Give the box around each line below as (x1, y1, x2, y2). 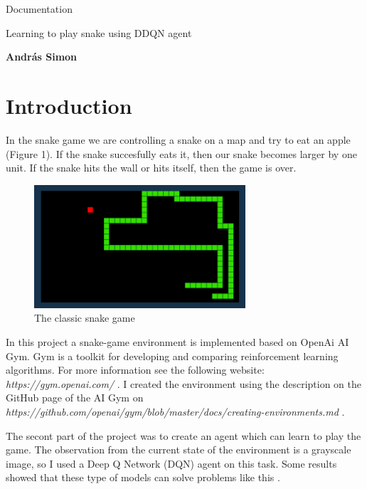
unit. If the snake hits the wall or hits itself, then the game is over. (6, 160, 297, 175)
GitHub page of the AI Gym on (6, 390, 144, 405)
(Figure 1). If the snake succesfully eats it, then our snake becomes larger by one (6, 146, 357, 161)
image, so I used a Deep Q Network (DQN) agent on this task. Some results (6, 456, 337, 470)
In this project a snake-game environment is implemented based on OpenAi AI (6, 335, 349, 349)
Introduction (6, 90, 132, 120)
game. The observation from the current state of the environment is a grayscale (6, 442, 351, 457)
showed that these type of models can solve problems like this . (6, 470, 280, 485)
